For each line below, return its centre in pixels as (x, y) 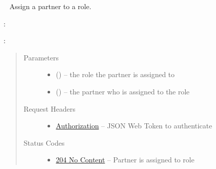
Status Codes (44, 142)
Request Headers (50, 108)
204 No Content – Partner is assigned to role (125, 160)
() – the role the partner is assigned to (115, 74)
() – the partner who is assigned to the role (123, 91)
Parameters (41, 57)
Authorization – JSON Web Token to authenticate (134, 126)
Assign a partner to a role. (50, 6)
